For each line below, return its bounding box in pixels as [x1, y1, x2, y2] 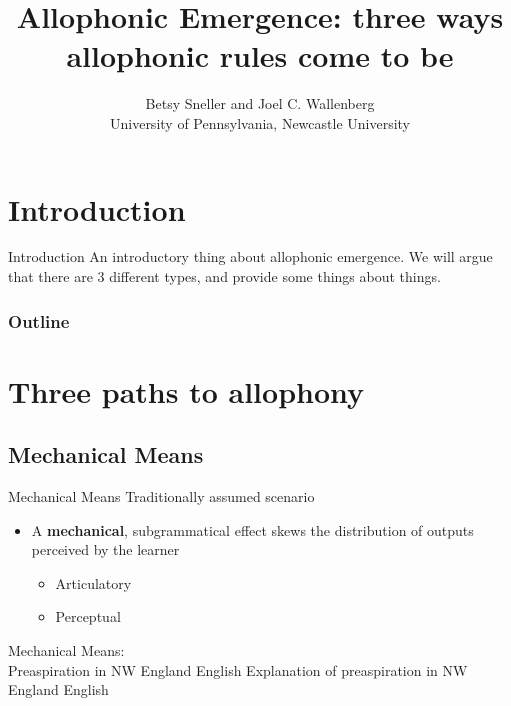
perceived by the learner [31, 539, 180, 560]
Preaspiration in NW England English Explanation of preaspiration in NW [8, 659, 468, 680]
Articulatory [55, 572, 132, 593]
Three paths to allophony [8, 370, 365, 411]
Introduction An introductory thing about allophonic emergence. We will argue [8, 246, 493, 267]
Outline [8, 308, 70, 333]
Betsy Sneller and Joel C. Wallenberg [145, 93, 375, 114]
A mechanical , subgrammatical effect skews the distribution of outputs [31, 519, 474, 540]
